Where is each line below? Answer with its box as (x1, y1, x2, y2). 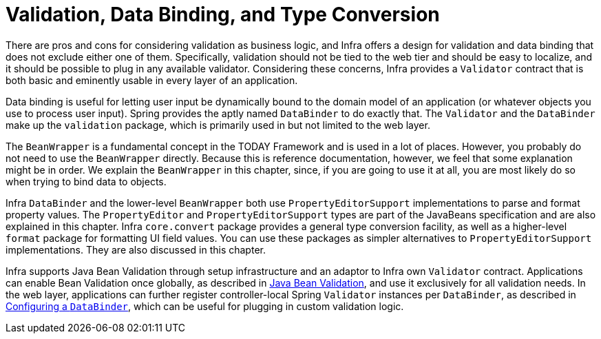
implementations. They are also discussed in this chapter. (6, 243, 266, 256)
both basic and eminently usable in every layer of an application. (6, 74, 298, 86)
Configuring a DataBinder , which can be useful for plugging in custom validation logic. (6, 300, 404, 312)
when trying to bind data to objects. (6, 175, 167, 187)
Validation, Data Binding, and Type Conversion (6, 3, 440, 26)
